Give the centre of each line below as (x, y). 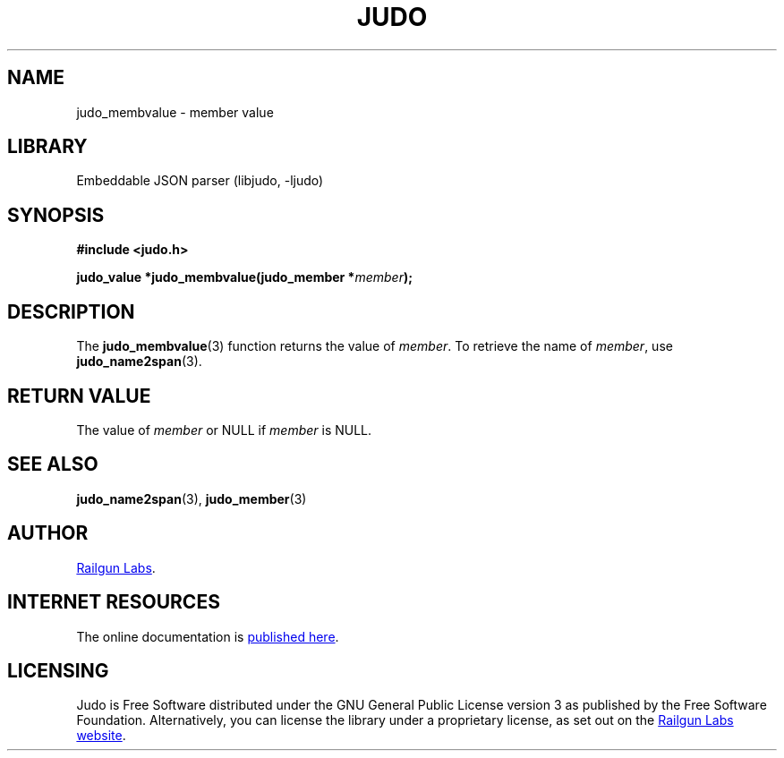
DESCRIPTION (71, 311)
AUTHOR (48, 533)
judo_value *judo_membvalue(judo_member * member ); (245, 277)
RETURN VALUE (79, 396)
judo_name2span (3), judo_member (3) (192, 498)
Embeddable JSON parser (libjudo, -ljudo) (200, 181)
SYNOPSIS (56, 215)
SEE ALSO (53, 464)
